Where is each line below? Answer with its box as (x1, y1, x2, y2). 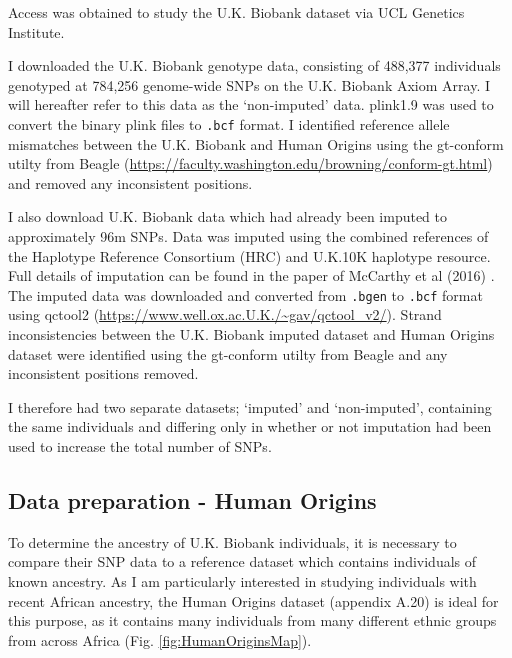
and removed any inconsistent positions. (8, 172, 253, 193)
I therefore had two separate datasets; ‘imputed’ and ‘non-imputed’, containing (8, 396, 492, 417)
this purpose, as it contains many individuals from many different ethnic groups (8, 610, 497, 631)
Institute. (8, 21, 65, 42)
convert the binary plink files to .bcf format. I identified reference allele (8, 113, 450, 134)
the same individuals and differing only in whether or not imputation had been (8, 416, 492, 437)
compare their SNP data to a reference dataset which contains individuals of (8, 551, 477, 572)
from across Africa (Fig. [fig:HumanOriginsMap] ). (8, 629, 312, 650)
